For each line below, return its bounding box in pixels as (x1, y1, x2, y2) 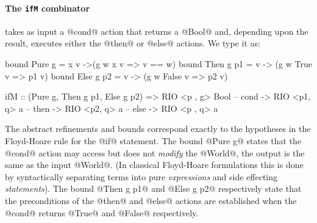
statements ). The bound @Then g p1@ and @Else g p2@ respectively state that (5, 182, 302, 195)
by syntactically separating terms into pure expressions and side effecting (5, 170, 278, 183)
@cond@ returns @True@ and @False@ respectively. (5, 206, 199, 219)
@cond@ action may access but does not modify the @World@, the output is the (5, 146, 305, 159)
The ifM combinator (5, 1, 90, 14)
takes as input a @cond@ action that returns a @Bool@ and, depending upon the (5, 24, 308, 37)
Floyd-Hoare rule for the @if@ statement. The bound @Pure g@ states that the (5, 134, 302, 147)
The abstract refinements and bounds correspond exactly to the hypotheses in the (5, 122, 311, 135)
